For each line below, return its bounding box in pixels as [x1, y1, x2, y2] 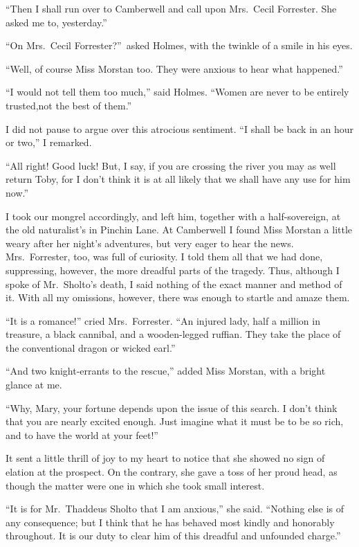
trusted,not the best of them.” [6, 98, 132, 112]
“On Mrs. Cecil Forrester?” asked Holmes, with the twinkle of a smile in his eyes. [6, 38, 353, 53]
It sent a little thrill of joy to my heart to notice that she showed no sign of [6, 451, 325, 465]
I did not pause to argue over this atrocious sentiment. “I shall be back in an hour [6, 121, 353, 136]
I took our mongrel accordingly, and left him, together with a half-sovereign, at [6, 208, 341, 223]
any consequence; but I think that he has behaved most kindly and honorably [6, 514, 335, 529]
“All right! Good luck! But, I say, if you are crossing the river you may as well [6, 158, 336, 172]
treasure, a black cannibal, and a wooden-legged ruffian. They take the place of [6, 327, 341, 341]
